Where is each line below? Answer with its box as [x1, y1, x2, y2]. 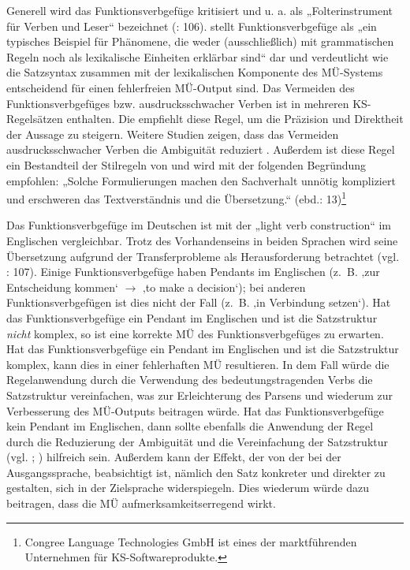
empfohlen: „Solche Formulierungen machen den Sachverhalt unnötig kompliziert [6, 172, 396, 188]
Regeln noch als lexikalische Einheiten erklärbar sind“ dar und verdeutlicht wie [6, 48, 389, 65]
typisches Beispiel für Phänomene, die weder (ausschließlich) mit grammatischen [6, 33, 394, 50]
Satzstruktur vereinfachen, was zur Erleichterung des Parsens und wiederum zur [6, 386, 393, 403]
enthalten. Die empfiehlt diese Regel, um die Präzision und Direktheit [66, 110, 404, 127]
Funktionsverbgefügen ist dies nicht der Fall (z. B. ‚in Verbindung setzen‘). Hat [6, 294, 391, 311]
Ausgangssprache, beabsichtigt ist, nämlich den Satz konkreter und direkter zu [6, 464, 386, 480]
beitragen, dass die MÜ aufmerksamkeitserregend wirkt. [6, 495, 276, 512]
